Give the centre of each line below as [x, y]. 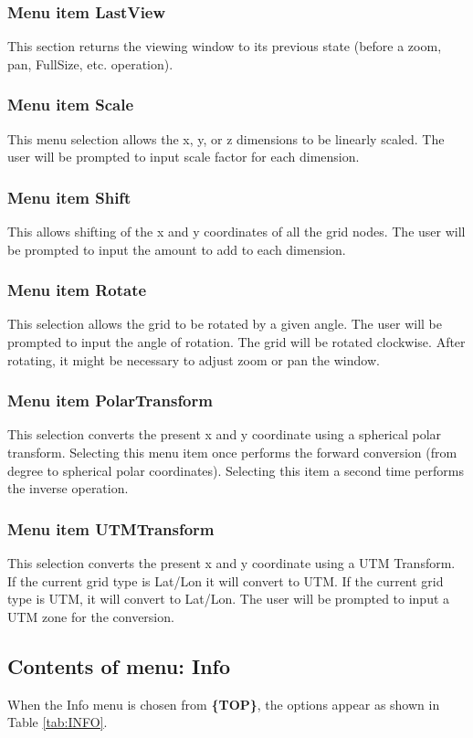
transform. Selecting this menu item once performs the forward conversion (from [232, 453]
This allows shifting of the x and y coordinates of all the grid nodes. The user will [236, 232]
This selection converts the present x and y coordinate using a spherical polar [225, 434]
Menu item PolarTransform [110, 401]
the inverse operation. [68, 488]
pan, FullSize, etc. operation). [90, 63]
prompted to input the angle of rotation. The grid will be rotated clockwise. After [236, 342]
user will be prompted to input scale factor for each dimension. [184, 157]
